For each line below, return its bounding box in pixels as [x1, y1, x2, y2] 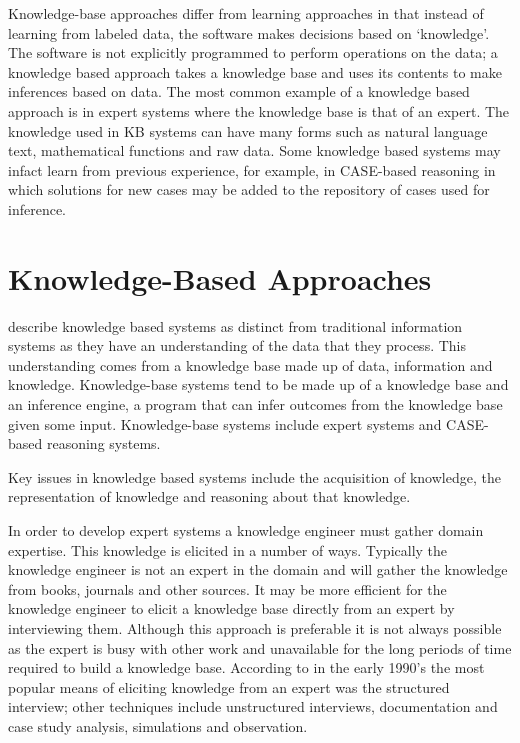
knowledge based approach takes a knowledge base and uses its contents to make [8, 61, 503, 82]
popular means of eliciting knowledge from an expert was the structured [8, 676, 450, 697]
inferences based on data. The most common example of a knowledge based [8, 81, 470, 102]
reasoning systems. [46, 433, 161, 454]
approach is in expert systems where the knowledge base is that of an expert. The [8, 100, 510, 121]
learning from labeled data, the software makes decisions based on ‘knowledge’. [8, 22, 490, 43]
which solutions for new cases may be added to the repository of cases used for [8, 179, 490, 200]
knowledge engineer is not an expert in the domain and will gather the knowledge [8, 559, 508, 580]
